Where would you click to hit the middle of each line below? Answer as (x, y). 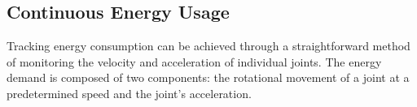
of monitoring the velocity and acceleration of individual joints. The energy (194, 61)
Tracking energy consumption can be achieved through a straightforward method (208, 46)
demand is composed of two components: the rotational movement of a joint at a (208, 77)
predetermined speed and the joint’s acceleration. (129, 93)
